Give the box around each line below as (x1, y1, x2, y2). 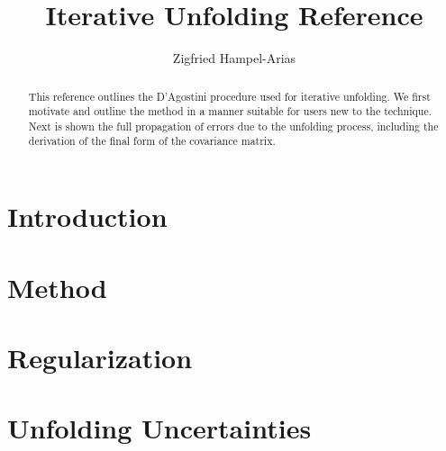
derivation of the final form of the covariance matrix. (28, 133, 276, 149)
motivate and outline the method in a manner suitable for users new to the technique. (28, 104, 432, 119)
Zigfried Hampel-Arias (172, 49, 296, 68)
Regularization (7, 338, 193, 375)
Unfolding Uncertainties (7, 410, 312, 446)
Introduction (7, 198, 168, 235)
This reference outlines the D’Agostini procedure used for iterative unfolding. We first (28, 88, 431, 104)
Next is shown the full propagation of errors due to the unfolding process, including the (28, 118, 439, 133)
